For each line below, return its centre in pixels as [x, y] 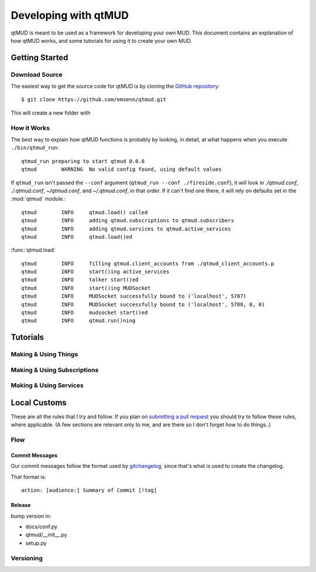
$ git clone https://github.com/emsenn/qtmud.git [94, 100]
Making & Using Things [44, 354]
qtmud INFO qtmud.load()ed [77, 237]
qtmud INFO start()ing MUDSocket [86, 288]
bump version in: [31, 516]
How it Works [30, 128]
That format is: [28, 477]
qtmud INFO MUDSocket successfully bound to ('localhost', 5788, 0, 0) [143, 304]
